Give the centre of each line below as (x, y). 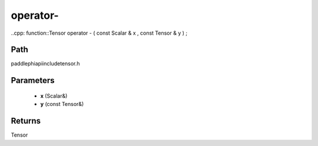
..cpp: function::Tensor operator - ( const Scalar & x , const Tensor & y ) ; (99, 33)
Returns (26, 121)
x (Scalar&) (54, 96)
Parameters (33, 80)
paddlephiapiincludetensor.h (45, 64)
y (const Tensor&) (62, 104)
